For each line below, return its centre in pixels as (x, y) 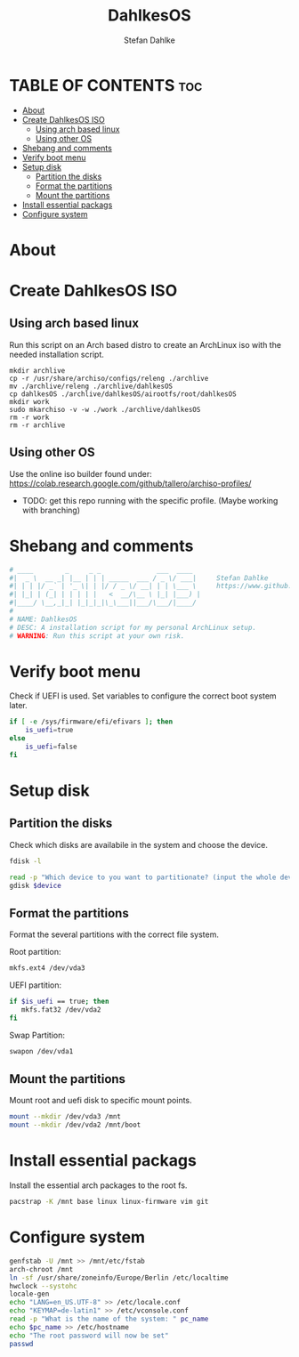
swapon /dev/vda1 (41, 1051)
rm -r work (29, 417)
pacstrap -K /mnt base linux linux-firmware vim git (109, 1202)
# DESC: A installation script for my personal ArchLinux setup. (133, 627)
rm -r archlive (37, 425)
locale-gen (29, 1294)
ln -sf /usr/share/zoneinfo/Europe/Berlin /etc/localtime (119, 1278)
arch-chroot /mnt (41, 1269)
